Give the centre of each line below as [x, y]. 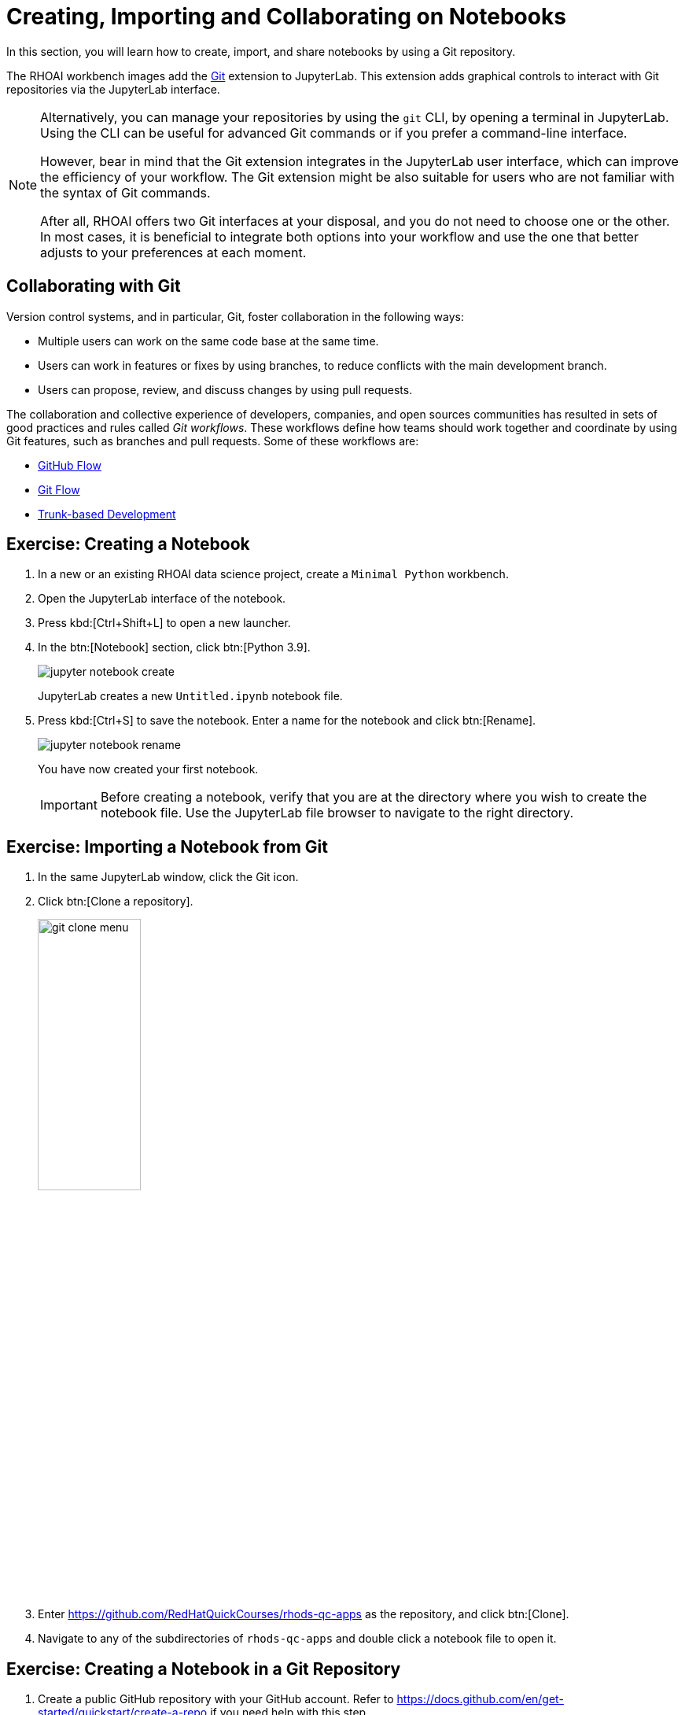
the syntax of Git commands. [125, 192]
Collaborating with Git [94, 286]
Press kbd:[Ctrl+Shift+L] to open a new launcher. [164, 623]
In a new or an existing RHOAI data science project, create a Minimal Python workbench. [273, 574]
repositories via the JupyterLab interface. [113, 89]
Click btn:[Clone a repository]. [116, 902]
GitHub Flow [70, 465]
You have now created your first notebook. [148, 769]
